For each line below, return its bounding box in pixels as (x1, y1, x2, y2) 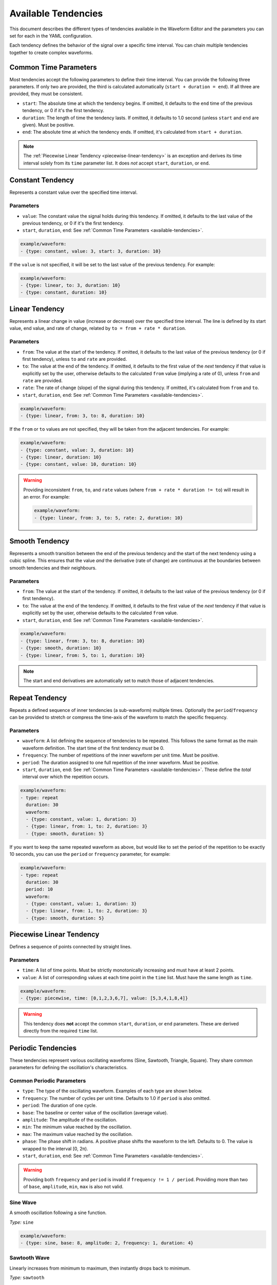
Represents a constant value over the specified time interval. (9, 189, 138, 195)
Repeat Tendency (9, 693, 67, 702)
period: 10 (26, 887, 53, 892)
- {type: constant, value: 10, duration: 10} (20, 462, 137, 467)
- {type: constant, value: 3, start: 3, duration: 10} (20, 248, 161, 254)
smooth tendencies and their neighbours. (9, 564, 97, 571)
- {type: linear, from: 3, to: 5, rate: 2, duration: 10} (34, 515, 183, 521)
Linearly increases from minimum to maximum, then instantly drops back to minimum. (9, 1265, 191, 1271)
